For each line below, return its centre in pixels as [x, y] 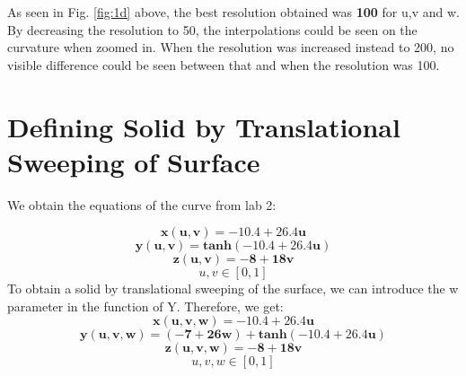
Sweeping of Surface [134, 161]
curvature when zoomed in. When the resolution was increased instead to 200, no [231, 47]
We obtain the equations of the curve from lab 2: [142, 204]
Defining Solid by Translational [204, 126]
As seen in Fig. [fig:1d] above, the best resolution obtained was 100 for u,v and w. [233, 12]
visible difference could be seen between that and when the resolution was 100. [224, 64]
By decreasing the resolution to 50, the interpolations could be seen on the [212, 29]
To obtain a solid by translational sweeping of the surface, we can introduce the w [233, 289]
